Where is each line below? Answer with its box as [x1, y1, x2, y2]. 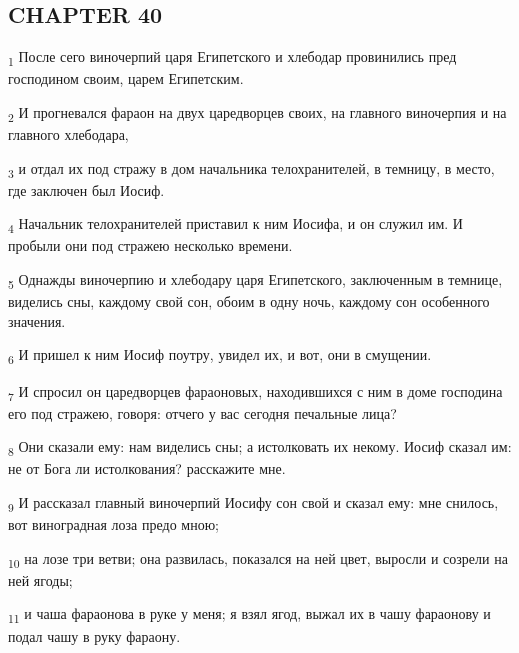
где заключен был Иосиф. [8, 179, 165, 200]
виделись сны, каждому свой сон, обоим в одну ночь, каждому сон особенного [8, 291, 490, 312]
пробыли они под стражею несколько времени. [8, 235, 293, 256]
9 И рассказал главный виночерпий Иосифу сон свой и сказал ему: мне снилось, [8, 491, 499, 515]
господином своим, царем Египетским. [8, 68, 244, 89]
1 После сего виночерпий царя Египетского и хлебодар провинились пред [8, 46, 457, 69]
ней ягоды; [8, 569, 73, 590]
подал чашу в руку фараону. [8, 625, 181, 646]
